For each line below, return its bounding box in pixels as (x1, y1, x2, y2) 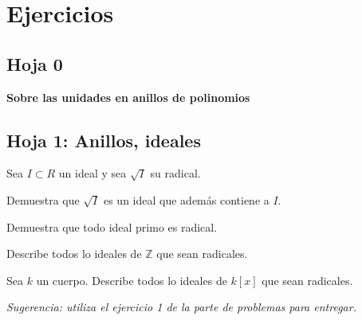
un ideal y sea (58, 165, 127, 181)
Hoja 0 (6, 51, 63, 76)
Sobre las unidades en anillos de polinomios (6, 88, 250, 105)
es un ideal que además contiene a (103, 191, 270, 208)
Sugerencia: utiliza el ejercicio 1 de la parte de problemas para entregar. (6, 299, 356, 315)
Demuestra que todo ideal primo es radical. (6, 218, 218, 235)
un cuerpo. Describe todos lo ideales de (36, 271, 227, 288)
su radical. (150, 165, 201, 181)
